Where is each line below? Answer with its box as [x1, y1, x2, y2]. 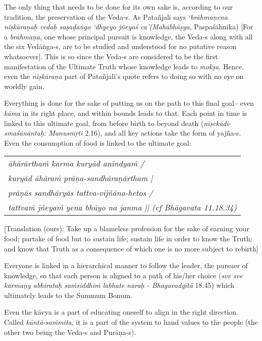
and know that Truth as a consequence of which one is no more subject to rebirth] [4, 243, 258, 253]
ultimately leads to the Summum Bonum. [4, 289, 132, 300]
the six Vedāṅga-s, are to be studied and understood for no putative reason [4, 41, 237, 52]
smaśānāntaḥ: [4, 127, 46, 138]
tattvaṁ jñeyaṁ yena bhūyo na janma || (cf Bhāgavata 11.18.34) [8, 201, 237, 214]
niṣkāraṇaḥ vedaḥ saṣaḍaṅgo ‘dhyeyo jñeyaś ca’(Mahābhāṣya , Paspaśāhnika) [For [4, 21, 253, 32]
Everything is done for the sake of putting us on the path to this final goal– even [4, 98, 254, 108]
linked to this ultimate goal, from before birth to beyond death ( [4, 117, 204, 128]
